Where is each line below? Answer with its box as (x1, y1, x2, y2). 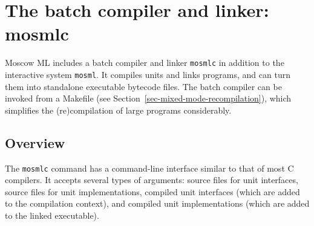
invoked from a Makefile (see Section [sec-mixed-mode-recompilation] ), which (5, 92, 292, 105)
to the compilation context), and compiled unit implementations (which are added (5, 197, 310, 210)
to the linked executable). (5, 209, 99, 222)
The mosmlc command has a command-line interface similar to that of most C (5, 161, 294, 174)
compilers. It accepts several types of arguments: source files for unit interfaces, (5, 173, 298, 186)
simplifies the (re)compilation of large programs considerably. (5, 103, 232, 116)
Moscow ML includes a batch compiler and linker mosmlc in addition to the (5, 56, 284, 69)
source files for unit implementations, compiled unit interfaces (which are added (5, 185, 300, 198)
